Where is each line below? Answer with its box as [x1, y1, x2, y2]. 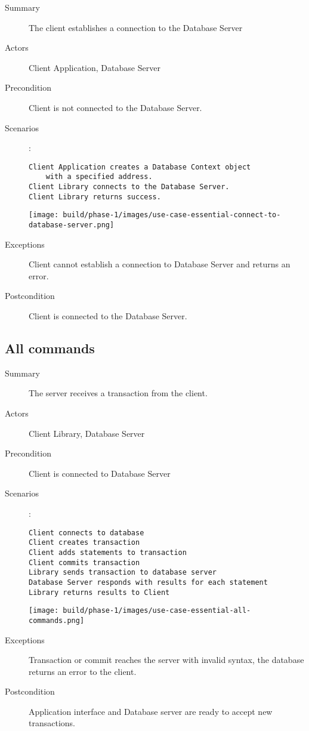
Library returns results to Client [29, 588, 170, 597]
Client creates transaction [29, 538, 140, 547]
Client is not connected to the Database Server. [29, 101, 202, 113]
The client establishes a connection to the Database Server [29, 21, 243, 33]
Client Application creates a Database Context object [29, 162, 251, 171]
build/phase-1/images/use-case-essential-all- [63, 606, 251, 615]
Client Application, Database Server [29, 61, 160, 73]
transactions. [29, 717, 75, 729]
